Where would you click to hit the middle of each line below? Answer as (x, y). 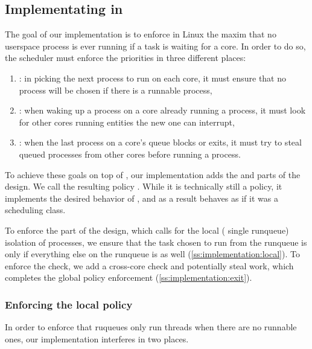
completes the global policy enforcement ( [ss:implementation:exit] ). (129, 277)
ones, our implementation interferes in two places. (97, 338)
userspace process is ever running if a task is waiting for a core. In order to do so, (155, 46)
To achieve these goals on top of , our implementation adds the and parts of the (153, 174)
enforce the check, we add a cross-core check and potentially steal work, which (149, 265)
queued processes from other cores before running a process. (130, 154)
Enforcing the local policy (69, 304)
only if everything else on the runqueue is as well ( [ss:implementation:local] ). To (152, 254)
